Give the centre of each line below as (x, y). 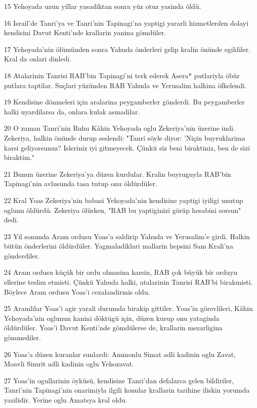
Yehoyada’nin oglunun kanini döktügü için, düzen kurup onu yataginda (112, 318)
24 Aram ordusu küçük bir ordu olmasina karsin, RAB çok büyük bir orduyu (121, 272)
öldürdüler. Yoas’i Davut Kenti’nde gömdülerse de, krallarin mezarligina (113, 328)
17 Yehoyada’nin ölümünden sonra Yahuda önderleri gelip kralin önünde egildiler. (127, 49)
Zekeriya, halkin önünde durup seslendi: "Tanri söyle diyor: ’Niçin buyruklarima (125, 137)
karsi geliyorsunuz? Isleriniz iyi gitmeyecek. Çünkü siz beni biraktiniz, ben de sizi (127, 147)
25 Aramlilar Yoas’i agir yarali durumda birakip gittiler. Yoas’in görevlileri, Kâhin (128, 308)
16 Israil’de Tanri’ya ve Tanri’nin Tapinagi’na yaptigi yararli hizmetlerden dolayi (126, 23)
